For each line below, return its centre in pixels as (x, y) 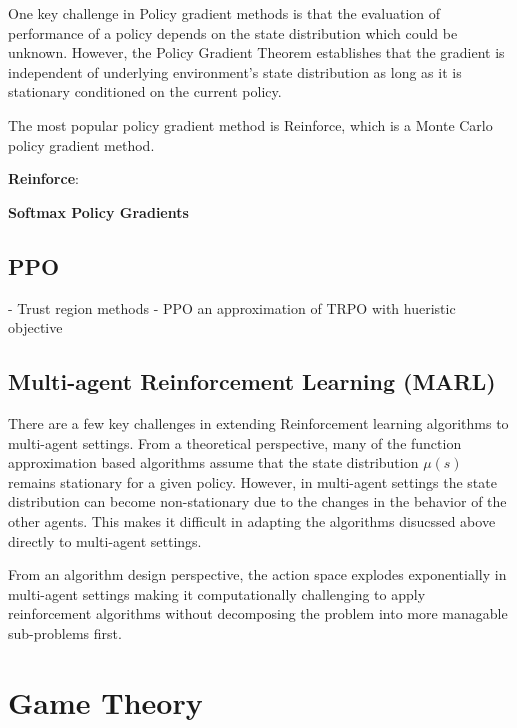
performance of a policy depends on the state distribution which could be (233, 32)
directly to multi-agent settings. (105, 540)
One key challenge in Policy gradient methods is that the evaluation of (224, 13)
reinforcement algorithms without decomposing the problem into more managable (258, 613)
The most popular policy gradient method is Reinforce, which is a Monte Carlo (250, 124)
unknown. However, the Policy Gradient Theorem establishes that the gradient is (256, 52)
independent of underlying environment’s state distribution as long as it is (235, 71)
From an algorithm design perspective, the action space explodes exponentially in (257, 574)
